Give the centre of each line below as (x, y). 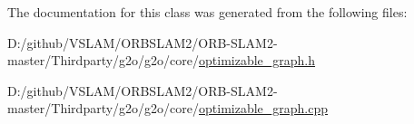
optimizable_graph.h (257, 60)
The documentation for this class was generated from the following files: (207, 12)
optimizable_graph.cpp (264, 108)
